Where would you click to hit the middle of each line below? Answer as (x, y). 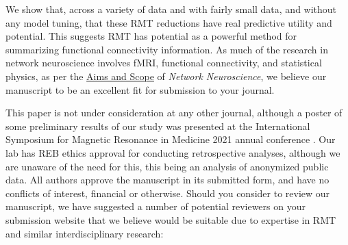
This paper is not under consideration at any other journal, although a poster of (174, 113)
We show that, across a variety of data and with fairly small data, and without (171, 9)
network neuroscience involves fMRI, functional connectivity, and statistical (164, 63)
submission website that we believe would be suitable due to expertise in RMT (171, 219)
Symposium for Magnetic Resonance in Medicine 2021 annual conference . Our (171, 139)
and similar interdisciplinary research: (85, 233)
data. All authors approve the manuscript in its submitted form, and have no (167, 180)
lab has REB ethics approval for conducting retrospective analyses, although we (173, 152)
